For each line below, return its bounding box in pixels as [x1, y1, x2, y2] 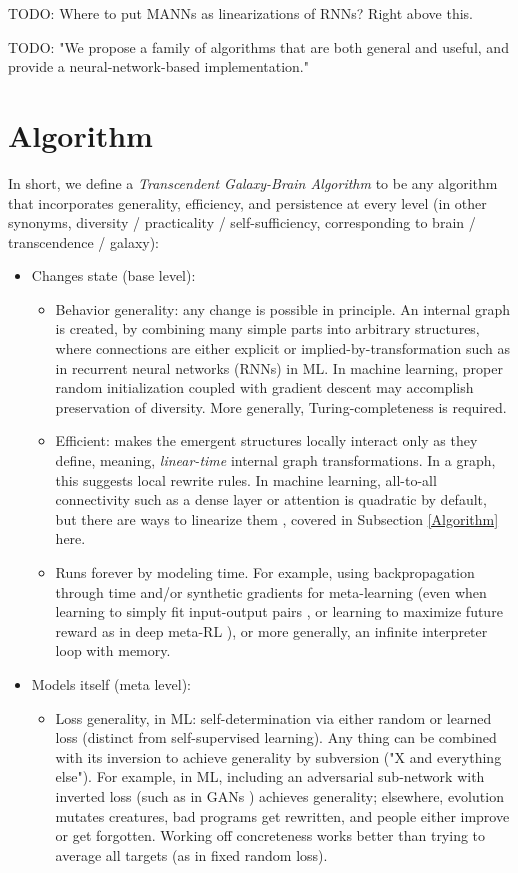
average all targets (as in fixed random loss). [55, 844, 328, 865]
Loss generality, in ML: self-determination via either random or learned [55, 707, 492, 728]
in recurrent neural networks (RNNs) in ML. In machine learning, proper [55, 357, 503, 378]
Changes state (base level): [31, 265, 196, 286]
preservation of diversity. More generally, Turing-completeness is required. [55, 396, 507, 417]
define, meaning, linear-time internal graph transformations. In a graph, [55, 450, 496, 471]
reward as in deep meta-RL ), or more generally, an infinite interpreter [55, 620, 488, 641]
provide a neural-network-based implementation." [8, 56, 309, 77]
